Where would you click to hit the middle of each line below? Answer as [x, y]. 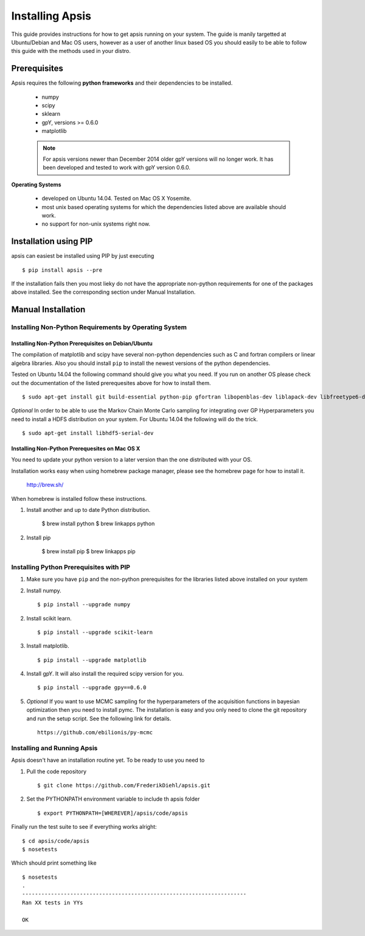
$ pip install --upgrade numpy [84, 604]
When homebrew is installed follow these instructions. [79, 498]
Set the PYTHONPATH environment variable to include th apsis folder [113, 799]
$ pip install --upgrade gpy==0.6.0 [92, 688]
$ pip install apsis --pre [62, 270]
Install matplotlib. [48, 646]
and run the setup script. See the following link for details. [99, 718]
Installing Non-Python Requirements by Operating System [99, 327]
